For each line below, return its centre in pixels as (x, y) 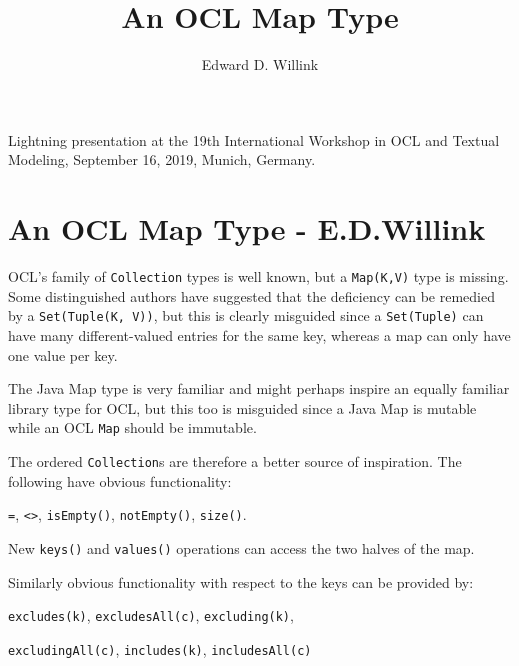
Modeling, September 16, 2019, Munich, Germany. (162, 159)
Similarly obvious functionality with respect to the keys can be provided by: (241, 581)
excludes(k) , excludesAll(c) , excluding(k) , (151, 615)
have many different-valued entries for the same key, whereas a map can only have (259, 334)
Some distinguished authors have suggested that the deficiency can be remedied (251, 295)
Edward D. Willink (260, 64)
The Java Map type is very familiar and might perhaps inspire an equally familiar (259, 388)
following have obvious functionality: (120, 480)
